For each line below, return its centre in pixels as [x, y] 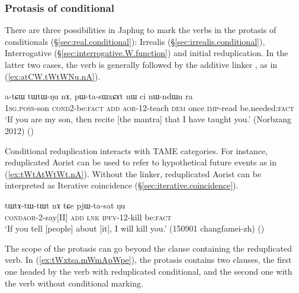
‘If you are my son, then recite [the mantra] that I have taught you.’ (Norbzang [148, 119]
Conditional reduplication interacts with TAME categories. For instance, [136, 150]
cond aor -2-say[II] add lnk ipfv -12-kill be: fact [88, 217]
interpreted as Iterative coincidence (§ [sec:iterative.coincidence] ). [122, 185]
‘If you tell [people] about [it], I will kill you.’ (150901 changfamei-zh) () [135, 228]
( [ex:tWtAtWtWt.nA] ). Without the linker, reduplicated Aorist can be [133, 173]
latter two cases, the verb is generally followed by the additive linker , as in [141, 64]
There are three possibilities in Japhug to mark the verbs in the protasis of [141, 30]
